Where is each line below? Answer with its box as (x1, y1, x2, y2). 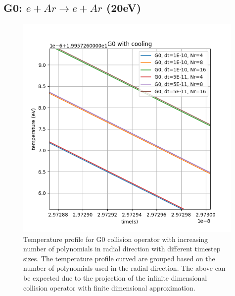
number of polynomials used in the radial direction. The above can (23, 263, 226, 273)
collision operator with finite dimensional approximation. (23, 282, 195, 293)
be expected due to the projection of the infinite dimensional (23, 272, 207, 283)
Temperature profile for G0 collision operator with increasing (23, 234, 208, 244)
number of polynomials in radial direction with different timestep (23, 243, 221, 254)
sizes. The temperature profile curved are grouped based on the (23, 253, 215, 263)
